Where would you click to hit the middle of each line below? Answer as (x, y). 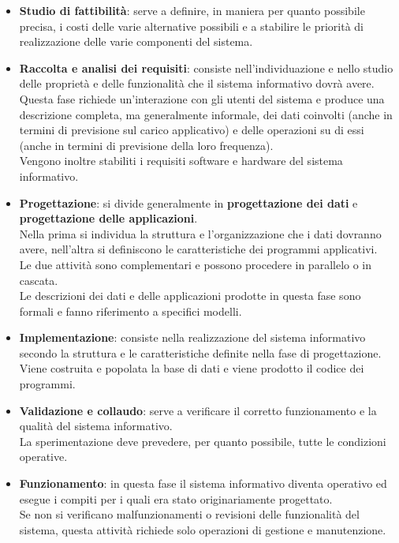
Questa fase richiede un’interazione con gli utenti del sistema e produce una (202, 98)
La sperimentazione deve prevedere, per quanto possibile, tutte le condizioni (203, 441)
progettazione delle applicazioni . (108, 218)
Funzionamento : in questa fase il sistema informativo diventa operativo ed (203, 483)
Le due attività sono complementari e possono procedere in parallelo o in (196, 264)
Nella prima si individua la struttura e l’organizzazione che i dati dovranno (200, 233)
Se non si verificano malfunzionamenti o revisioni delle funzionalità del (189, 514)
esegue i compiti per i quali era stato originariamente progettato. (176, 498)
